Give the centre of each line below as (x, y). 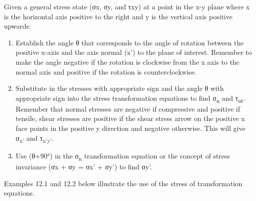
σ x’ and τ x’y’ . (35, 138)
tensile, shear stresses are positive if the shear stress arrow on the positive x (130, 118)
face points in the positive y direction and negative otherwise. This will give (130, 128)
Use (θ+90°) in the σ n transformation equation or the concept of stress (123, 156)
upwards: (18, 26)
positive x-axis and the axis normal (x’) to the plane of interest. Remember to (134, 52)
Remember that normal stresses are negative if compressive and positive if (128, 108)
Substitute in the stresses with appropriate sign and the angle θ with (120, 88)
